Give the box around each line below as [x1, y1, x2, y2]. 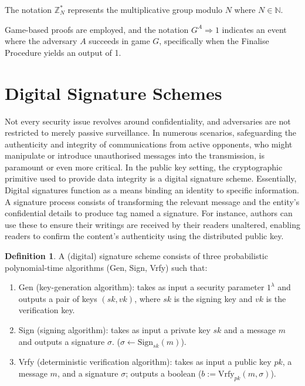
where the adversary [5, 35, 77, 47]
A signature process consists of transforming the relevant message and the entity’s [5, 195, 300, 207]
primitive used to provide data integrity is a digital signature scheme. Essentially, [5, 172, 297, 184]
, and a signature [57, 367, 118, 379]
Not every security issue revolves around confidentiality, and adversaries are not [5, 115, 291, 127]
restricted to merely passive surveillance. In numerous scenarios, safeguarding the [5, 126, 297, 139]
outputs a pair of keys [18, 292, 97, 304]
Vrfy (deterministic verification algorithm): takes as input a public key [18, 355, 272, 368]
